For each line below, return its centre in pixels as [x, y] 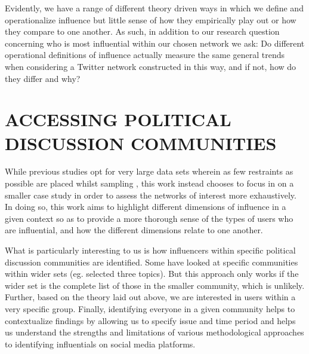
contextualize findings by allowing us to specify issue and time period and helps [150, 320]
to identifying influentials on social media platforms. [100, 344]
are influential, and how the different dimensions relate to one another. [134, 230]
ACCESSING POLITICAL [118, 119]
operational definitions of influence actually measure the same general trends [145, 55]
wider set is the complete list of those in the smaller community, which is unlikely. [155, 285]
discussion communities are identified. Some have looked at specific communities [152, 262]
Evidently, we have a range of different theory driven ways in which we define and [154, 8]
